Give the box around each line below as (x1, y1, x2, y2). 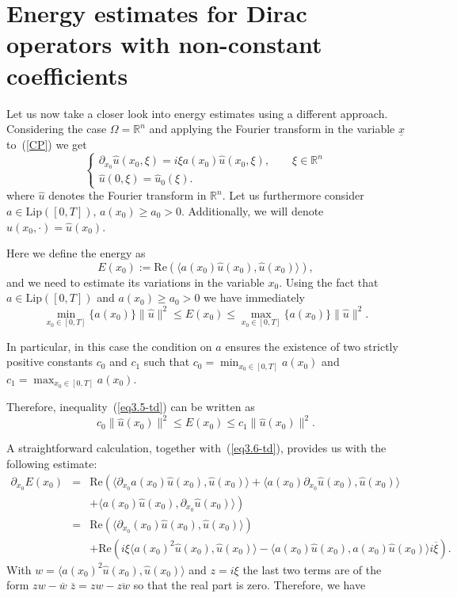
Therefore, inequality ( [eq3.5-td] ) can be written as (6, 398, 255, 415)
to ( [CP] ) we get (6, 135, 87, 152)
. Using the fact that (279, 273, 379, 290)
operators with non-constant (6, 28, 322, 60)
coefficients (6, 59, 128, 91)
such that (143, 353, 190, 370)
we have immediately (204, 289, 305, 306)
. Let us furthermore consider (222, 187, 364, 204)
